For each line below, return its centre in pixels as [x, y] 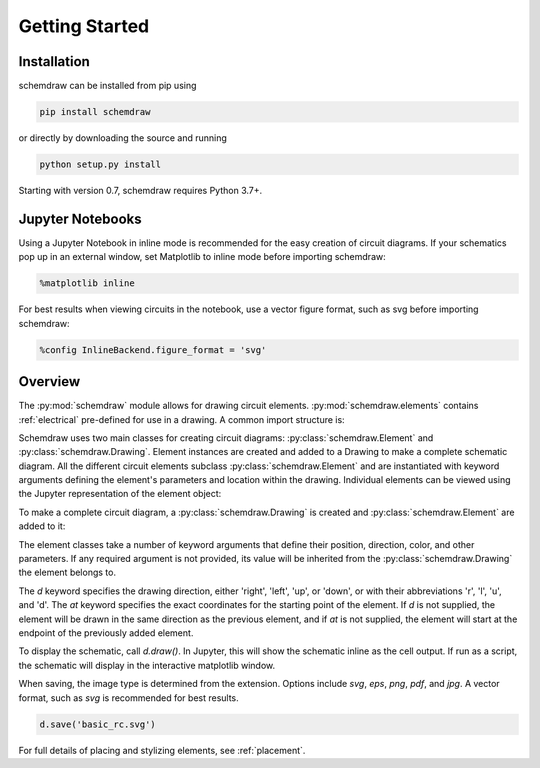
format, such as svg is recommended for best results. [128, 697]
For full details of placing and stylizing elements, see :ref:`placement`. [162, 750]
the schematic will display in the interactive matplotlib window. [147, 665]
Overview [49, 381]
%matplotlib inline [87, 283]
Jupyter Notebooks [80, 218]
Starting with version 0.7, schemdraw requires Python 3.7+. [140, 190]
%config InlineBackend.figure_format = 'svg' [153, 349]
